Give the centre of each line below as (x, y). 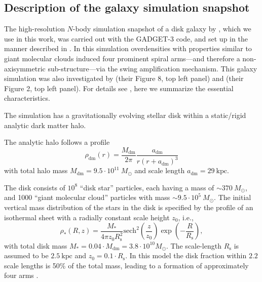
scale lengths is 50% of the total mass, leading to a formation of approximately (126, 265)
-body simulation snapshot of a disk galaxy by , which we (162, 29)
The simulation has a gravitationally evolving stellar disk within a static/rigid (125, 115)
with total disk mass (36, 245)
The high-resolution (34, 29)
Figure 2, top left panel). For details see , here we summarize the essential (119, 88)
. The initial (233, 197)
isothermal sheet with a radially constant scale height (87, 217)
